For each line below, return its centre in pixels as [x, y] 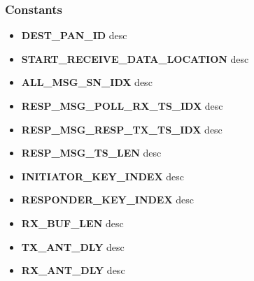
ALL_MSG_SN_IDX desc [87, 82]
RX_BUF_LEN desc [72, 223]
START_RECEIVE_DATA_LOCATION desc [135, 58]
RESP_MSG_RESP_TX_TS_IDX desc [122, 129]
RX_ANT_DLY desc [73, 270]
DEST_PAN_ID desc [74, 35]
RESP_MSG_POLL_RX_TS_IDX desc [122, 106]
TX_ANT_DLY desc [73, 246]
